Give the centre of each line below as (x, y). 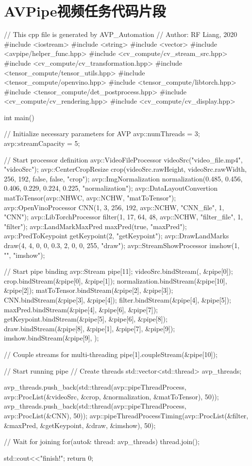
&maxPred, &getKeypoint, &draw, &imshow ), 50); (80, 425)
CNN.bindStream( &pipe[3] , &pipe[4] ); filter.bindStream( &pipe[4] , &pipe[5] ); (118, 299)
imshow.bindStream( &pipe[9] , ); (51, 338)
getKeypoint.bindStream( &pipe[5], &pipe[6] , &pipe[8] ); (86, 319)
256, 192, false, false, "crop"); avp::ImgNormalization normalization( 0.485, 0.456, (123, 178)
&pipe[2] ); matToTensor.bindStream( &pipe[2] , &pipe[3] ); (89, 290)
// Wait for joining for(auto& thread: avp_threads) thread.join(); (102, 441)
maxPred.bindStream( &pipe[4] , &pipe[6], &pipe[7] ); (81, 309)
